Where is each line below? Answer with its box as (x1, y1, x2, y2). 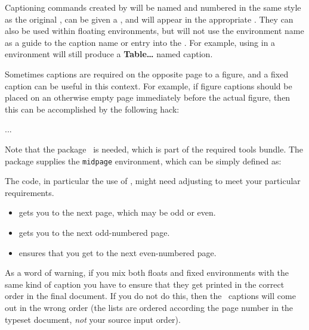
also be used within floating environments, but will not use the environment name (5, 24, 304, 37)
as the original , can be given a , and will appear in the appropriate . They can (5, 13, 293, 25)
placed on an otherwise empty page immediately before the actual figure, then (5, 91, 291, 104)
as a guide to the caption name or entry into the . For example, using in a (5, 36, 276, 48)
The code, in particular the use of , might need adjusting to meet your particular (5, 175, 301, 187)
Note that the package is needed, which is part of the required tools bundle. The (5, 142, 304, 155)
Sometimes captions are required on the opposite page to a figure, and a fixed (5, 67, 289, 80)
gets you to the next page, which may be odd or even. (18, 206, 216, 219)
